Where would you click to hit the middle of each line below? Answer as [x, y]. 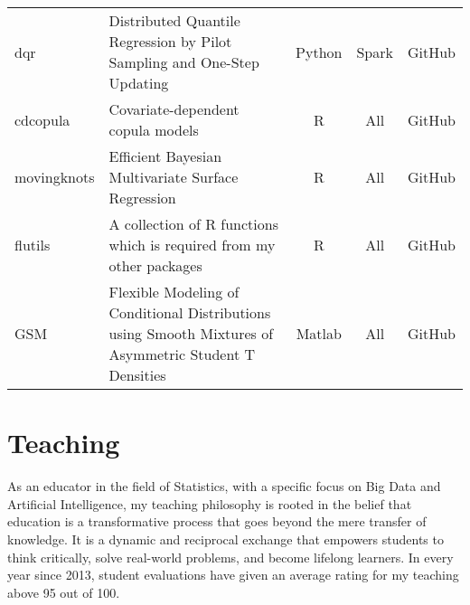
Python [319, 52]
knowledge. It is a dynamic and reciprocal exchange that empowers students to [226, 539]
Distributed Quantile [174, 20]
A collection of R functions [193, 224]
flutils [33, 245]
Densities [137, 375]
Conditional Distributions [190, 312]
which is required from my [192, 245]
